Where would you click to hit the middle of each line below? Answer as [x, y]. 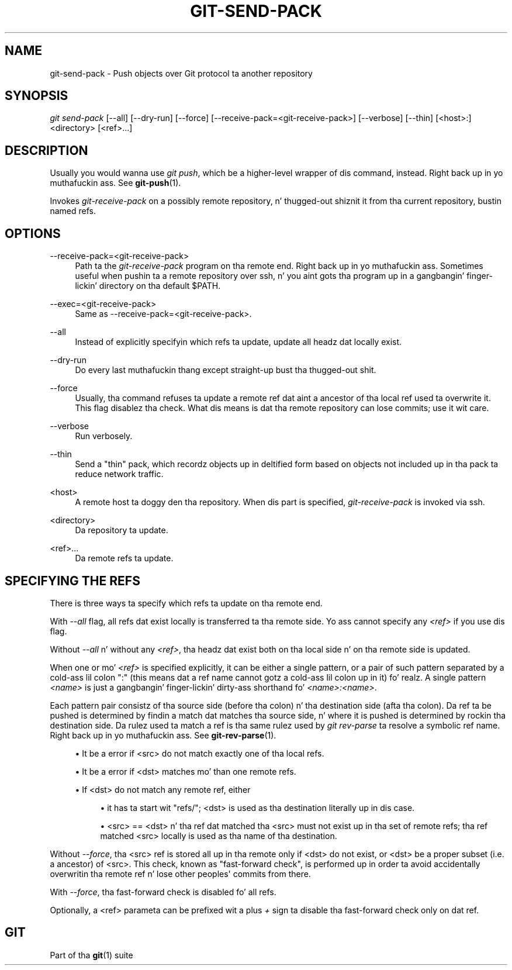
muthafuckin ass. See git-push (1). [115, 183]
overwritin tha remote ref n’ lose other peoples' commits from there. [180, 874]
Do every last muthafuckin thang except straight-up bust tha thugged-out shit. [226, 370]
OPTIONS [33, 233]
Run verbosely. [104, 436]
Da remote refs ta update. [124, 558]
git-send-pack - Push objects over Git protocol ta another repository [181, 73]
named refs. [73, 211]
